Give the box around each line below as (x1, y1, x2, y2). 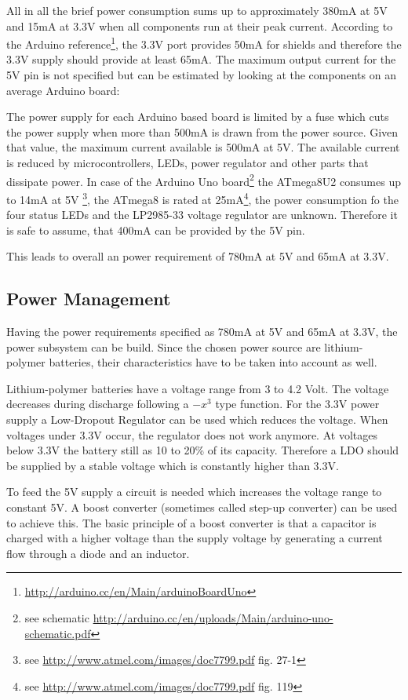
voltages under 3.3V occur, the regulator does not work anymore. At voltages (6, 426, 377, 443)
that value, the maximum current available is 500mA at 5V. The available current (6, 139, 400, 155)
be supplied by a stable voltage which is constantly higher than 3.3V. (6, 457, 339, 473)
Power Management (6, 286, 171, 311)
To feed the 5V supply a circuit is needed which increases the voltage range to (6, 483, 382, 500)
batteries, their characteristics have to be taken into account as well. (49, 354, 377, 370)
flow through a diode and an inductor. (6, 545, 190, 561)
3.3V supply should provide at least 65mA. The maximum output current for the (6, 51, 396, 67)
